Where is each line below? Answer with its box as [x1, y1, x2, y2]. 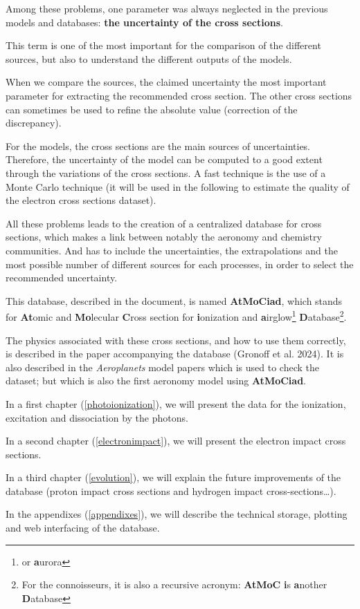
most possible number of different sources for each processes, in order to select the [6, 256, 354, 271]
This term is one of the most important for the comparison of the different [6, 38, 321, 53]
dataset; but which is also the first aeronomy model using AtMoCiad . [6, 373, 306, 388]
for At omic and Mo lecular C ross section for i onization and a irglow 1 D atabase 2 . [6, 308, 347, 324]
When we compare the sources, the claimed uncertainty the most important [6, 75, 327, 89]
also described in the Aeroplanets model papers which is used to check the [6, 359, 319, 374]
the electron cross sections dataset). [6, 193, 156, 207]
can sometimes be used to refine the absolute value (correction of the [6, 102, 298, 116]
